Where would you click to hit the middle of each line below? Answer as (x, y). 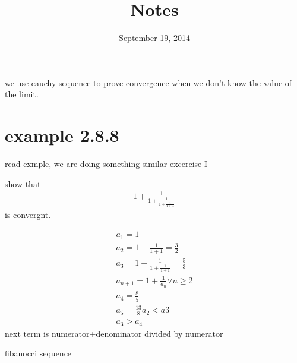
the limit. (22, 94)
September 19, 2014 (154, 38)
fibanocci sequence (38, 353)
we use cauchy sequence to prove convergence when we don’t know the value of (148, 82)
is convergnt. (28, 215)
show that (23, 183)
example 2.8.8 (62, 135)
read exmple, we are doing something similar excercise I (106, 164)
